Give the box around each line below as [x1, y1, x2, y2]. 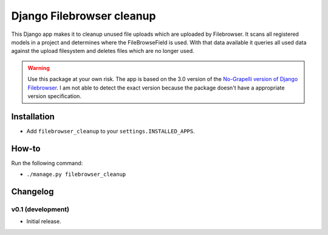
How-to [11, 143, 41, 153]
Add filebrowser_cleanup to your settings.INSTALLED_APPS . [26, 127, 196, 135]
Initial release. [26, 218, 61, 225]
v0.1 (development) [11, 205, 70, 213]
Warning [27, 64, 50, 71]
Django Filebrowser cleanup [11, 9, 156, 23]
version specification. [27, 92, 82, 100]
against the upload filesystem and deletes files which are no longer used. [11, 47, 194, 55]
